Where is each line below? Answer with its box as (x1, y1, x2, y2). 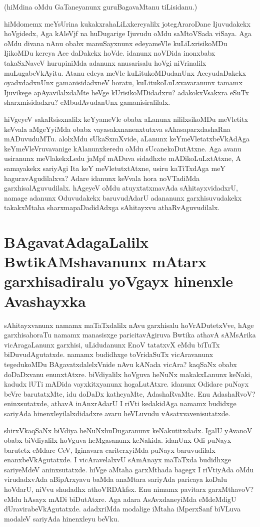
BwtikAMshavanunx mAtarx (4, 251, 206, 272)
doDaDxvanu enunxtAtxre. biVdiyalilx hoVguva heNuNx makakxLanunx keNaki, (4, 369, 252, 379)
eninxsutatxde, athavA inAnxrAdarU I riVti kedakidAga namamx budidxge (4, 398, 236, 409)
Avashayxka (4, 290, 86, 311)
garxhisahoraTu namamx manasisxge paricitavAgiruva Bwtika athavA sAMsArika (4, 329, 256, 340)
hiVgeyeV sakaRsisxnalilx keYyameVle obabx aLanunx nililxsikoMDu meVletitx (4, 113, 248, 124)
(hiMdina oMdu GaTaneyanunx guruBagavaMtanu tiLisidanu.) (4, 2, 197, 12)
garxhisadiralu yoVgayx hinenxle (4, 271, 233, 291)
